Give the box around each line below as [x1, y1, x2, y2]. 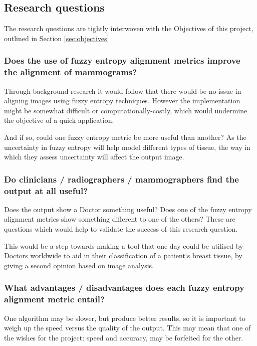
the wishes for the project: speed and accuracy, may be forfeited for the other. [4, 332, 243, 342]
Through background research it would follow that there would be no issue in [4, 85, 241, 96]
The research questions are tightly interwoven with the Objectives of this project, [4, 23, 253, 34]
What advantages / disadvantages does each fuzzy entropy [4, 281, 244, 294]
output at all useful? [4, 184, 88, 197]
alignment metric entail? [4, 293, 105, 305]
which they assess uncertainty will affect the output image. [4, 151, 184, 162]
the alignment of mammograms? [4, 66, 137, 78]
